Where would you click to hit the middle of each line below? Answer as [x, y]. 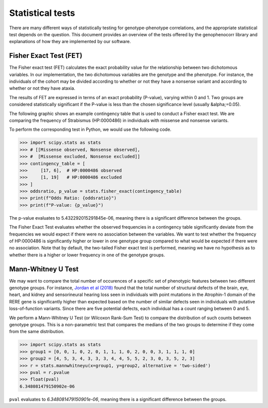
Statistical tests [42, 13]
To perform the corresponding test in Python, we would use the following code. [90, 129]
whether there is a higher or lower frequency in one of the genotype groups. [87, 255]
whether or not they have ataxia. [42, 88]
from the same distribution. [37, 332]
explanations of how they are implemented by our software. [70, 42]
